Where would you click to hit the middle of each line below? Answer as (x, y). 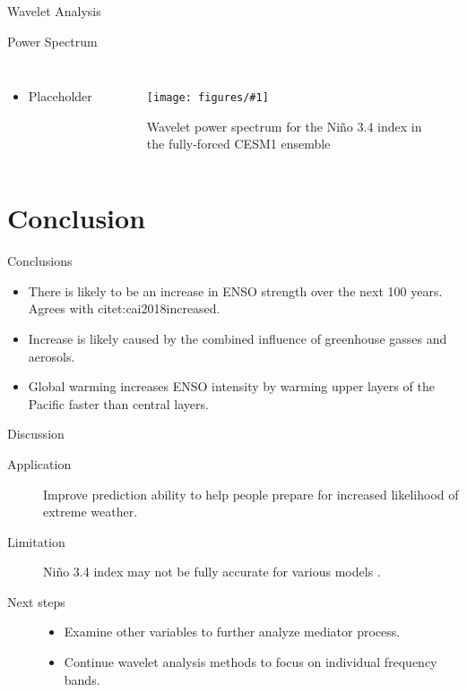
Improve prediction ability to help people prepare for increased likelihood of (251, 494)
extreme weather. (91, 512)
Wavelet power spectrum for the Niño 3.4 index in (284, 126)
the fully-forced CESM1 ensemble (238, 144)
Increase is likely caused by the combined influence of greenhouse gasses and (238, 338)
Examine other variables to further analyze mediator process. (232, 632)
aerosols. (52, 356)
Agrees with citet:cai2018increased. (124, 308)
